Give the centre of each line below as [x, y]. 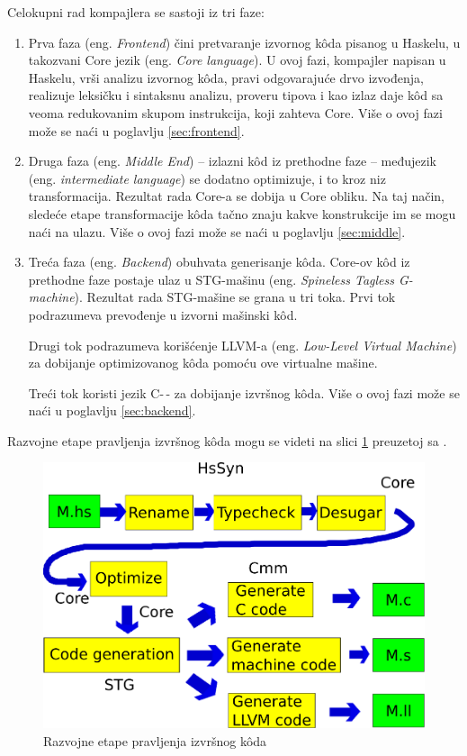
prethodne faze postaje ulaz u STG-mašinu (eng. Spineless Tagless [211, 279]
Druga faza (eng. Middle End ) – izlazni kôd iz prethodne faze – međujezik [233, 161]
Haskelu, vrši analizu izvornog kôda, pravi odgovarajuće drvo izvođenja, [226, 77]
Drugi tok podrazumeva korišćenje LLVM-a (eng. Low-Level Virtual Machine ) [242, 345]
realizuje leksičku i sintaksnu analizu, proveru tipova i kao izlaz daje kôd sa [236, 95]
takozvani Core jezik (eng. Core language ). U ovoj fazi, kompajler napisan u [237, 60]
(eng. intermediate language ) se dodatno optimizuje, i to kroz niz [207, 178]
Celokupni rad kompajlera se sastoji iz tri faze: [136, 12]
